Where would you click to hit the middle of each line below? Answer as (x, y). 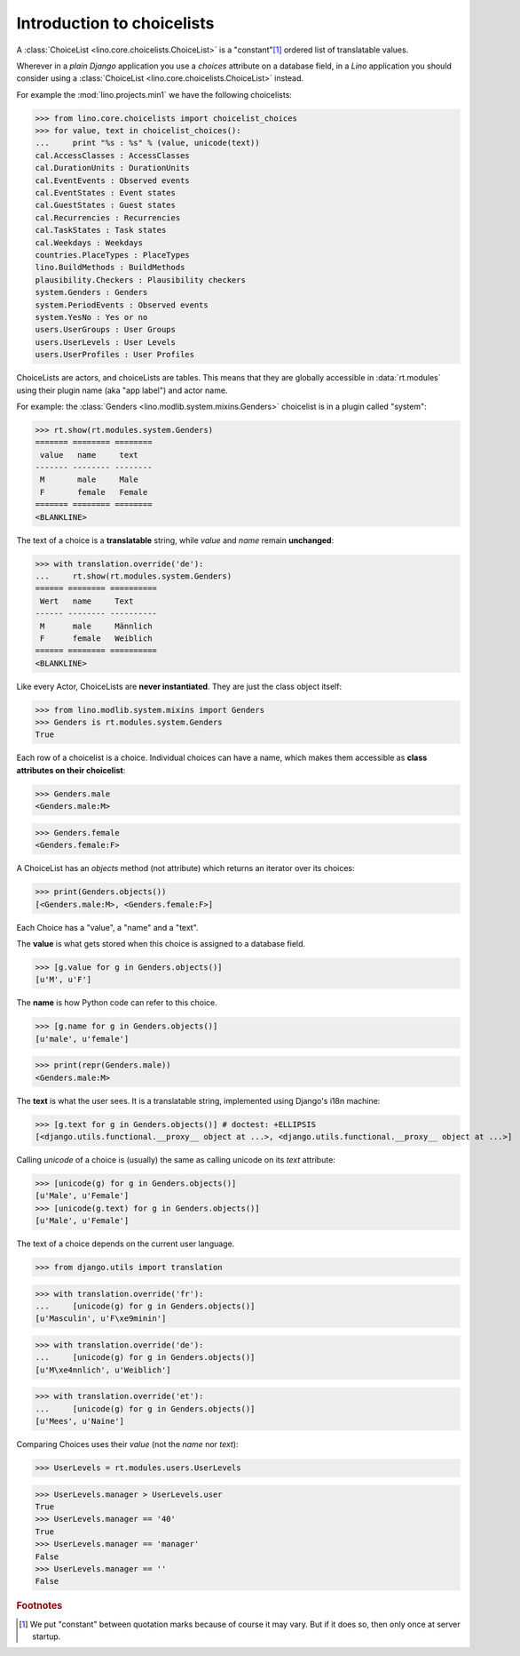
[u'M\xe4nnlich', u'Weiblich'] (103, 1370)
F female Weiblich (96, 638)
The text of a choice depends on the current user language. (126, 1244)
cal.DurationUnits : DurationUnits (112, 168)
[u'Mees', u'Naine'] (79, 1421)
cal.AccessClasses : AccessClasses (112, 155)
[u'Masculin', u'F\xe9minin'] (101, 1319)
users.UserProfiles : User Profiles (115, 355)
